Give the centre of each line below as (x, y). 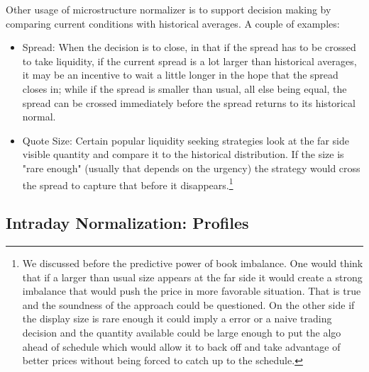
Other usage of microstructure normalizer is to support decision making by (169, 9)
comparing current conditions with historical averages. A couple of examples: (173, 23)
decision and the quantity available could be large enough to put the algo (182, 332)
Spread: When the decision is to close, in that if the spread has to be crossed (189, 47)
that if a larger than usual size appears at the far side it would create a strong (192, 277)
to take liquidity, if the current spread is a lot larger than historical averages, (189, 61)
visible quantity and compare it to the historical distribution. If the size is (183, 154)
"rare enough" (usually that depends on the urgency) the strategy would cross (191, 168)
